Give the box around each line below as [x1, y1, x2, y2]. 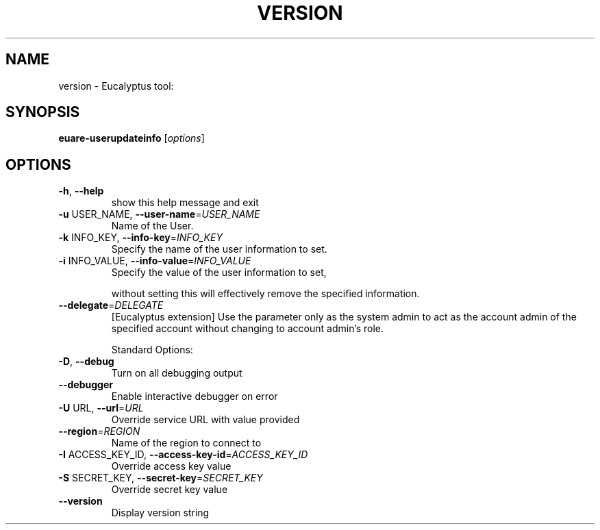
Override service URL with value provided [111, 414, 300, 426]
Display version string [111, 507, 210, 519]
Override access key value [111, 460, 232, 472]
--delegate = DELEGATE [58, 299, 164, 312]
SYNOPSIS [5, 103, 80, 121]
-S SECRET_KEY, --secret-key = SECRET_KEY [58, 472, 263, 484]
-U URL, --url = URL [58, 402, 144, 414]
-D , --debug [58, 355, 114, 368]
